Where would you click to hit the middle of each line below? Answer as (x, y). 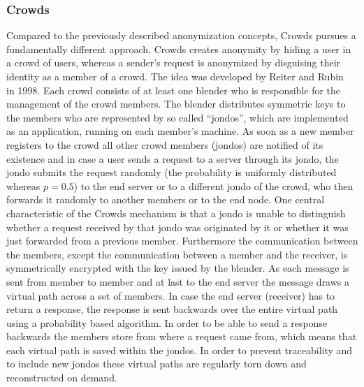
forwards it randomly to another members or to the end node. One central (166, 199)
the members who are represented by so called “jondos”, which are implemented (177, 117)
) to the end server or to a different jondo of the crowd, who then (213, 185)
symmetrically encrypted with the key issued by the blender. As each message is (178, 268)
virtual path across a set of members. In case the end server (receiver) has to (171, 295)
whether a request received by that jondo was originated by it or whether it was (177, 227)
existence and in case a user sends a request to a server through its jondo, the (173, 158)
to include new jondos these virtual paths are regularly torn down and (156, 364)
